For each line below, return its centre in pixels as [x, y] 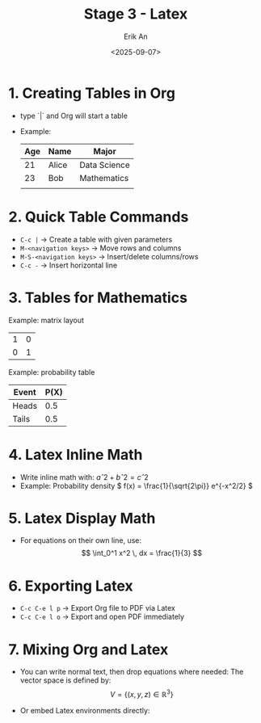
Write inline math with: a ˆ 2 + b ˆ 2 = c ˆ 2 [84, 477]
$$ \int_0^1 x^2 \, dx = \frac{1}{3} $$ [142, 553]
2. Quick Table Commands [99, 217]
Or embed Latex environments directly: [85, 710]
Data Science [105, 165]
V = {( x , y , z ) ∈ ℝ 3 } [142, 694]
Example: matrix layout [46, 320]
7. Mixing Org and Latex [88, 649]
